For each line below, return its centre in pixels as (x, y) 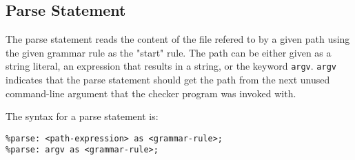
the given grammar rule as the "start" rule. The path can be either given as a (169, 52)
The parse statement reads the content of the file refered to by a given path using (178, 39)
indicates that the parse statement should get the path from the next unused (168, 80)
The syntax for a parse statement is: (82, 116)
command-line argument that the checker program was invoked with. (151, 93)
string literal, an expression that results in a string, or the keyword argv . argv (171, 66)
